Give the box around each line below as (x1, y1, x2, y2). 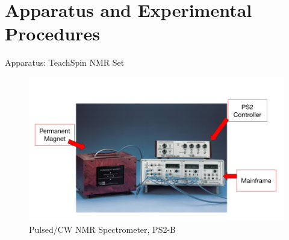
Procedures (5, 21, 100, 46)
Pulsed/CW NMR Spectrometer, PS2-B (29, 223, 176, 235)
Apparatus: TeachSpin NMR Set (5, 56, 125, 69)
